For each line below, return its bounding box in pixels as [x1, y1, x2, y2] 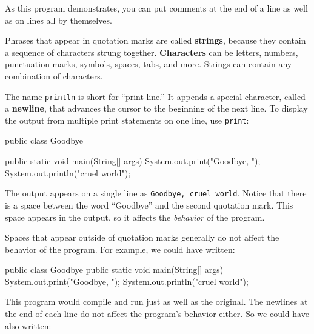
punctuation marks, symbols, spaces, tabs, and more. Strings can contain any [5, 58, 292, 70]
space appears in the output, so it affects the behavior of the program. [5, 210, 265, 223]
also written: [5, 319, 52, 332]
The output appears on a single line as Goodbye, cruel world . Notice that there [5, 187, 307, 199]
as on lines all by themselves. [5, 13, 112, 26]
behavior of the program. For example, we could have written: [5, 242, 235, 255]
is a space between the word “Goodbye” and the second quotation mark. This [5, 198, 293, 211]
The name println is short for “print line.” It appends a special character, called [5, 90, 306, 102]
